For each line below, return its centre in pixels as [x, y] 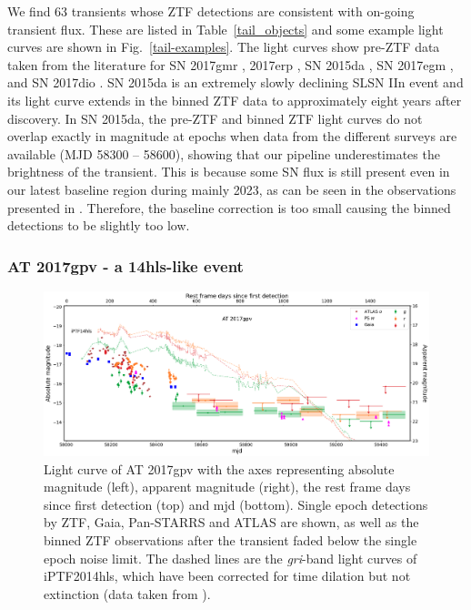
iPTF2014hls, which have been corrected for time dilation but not [227, 576]
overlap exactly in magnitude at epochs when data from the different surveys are [232, 136]
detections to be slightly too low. [99, 225]
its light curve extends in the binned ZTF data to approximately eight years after [235, 100]
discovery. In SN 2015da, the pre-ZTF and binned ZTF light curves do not [215, 118]
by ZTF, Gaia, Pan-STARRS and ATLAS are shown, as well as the [231, 522]
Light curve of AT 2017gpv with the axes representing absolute [219, 468]
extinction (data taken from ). [127, 593]
